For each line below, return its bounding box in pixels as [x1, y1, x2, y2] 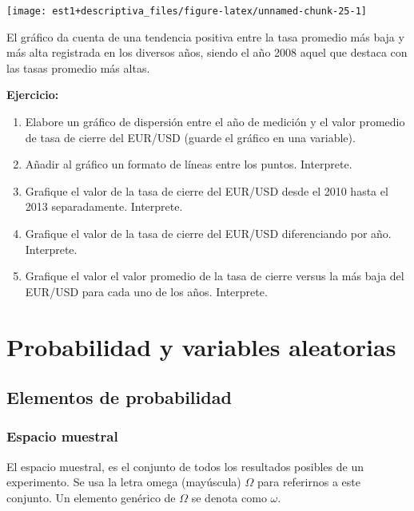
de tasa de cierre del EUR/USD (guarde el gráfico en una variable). [25, 129, 356, 145]
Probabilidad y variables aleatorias [6, 330, 396, 362]
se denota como [191, 489, 267, 505]
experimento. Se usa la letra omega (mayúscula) [6, 473, 241, 490]
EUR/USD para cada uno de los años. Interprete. [25, 283, 268, 299]
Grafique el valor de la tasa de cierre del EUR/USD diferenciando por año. [25, 225, 392, 241]
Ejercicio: [6, 86, 59, 103]
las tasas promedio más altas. [6, 59, 150, 76]
